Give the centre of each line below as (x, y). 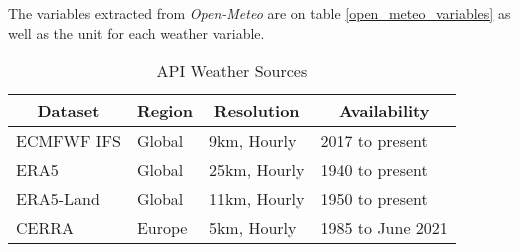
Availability (384, 111)
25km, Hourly (256, 170)
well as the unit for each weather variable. (136, 32)
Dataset (68, 111)
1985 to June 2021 (384, 228)
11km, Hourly (256, 199)
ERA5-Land (58, 199)
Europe (162, 228)
